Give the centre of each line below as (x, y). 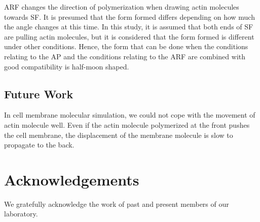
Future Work (39, 94)
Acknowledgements (72, 179)
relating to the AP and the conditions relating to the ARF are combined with (125, 56)
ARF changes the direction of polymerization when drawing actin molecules (122, 7)
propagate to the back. (39, 145)
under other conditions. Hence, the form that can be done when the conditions (126, 46)
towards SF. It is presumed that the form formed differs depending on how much (129, 16)
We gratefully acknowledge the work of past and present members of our (117, 203)
